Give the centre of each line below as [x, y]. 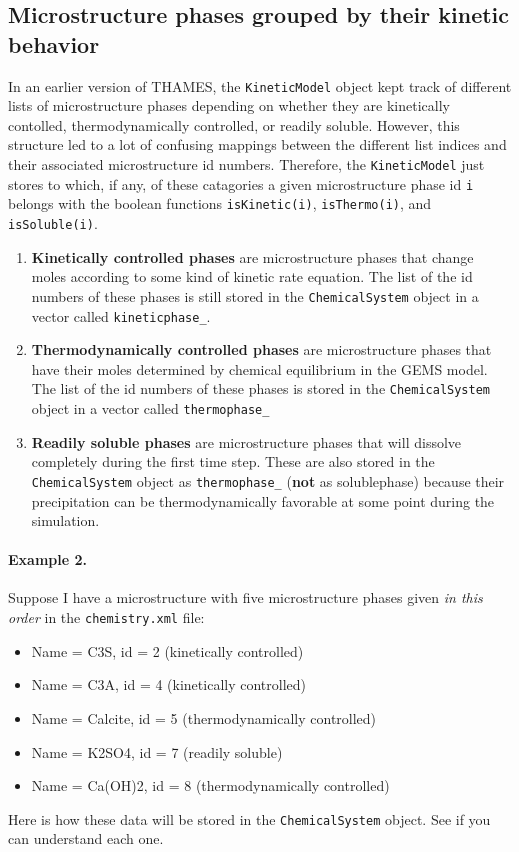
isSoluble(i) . [53, 223]
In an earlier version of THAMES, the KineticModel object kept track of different [260, 85]
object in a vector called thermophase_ [150, 408]
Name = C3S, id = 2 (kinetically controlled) [167, 650]
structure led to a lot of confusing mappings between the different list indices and [257, 144]
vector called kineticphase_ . [121, 315]
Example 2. [47, 559]
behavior [54, 43]
